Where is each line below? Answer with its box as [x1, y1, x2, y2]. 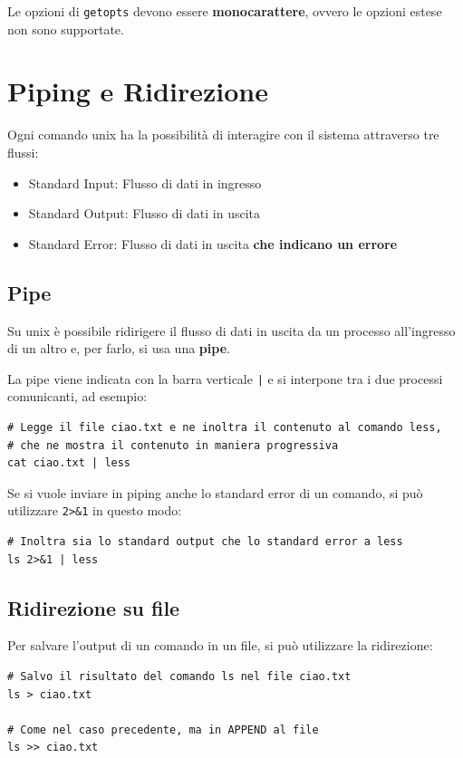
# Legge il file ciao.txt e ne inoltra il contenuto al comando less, [7, 420, 442, 434]
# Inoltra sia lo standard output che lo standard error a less [7, 535, 403, 549]
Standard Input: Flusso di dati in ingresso [28, 173, 262, 192]
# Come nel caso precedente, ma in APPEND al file [7, 723, 319, 736]
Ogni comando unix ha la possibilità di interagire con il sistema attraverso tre [7, 125, 439, 144]
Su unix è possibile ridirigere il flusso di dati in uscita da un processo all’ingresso [7, 321, 456, 340]
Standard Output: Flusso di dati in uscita [28, 204, 261, 223]
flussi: [7, 142, 39, 161]
